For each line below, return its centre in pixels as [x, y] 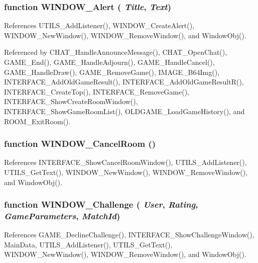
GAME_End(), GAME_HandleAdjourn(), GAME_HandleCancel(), [109, 62]
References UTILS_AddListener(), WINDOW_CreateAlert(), [99, 25]
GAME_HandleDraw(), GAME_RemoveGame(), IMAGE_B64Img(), [112, 72]
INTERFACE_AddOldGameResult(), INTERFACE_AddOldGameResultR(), [124, 82]
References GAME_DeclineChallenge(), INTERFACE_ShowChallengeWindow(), [129, 235]
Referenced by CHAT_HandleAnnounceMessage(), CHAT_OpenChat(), [116, 52]
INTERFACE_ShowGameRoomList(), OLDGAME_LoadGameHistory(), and [124, 111]
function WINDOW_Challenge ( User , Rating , [101, 204]
